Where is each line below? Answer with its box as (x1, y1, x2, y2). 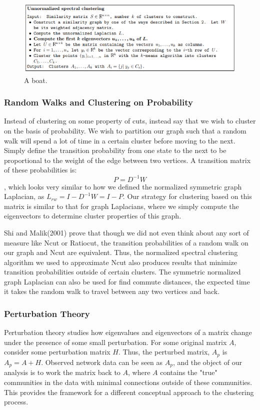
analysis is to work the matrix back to (4, 367, 120, 377)
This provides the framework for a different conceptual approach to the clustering (4, 386, 254, 397)
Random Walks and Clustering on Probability (4, 96, 193, 108)
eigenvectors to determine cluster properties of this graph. (4, 210, 181, 221)
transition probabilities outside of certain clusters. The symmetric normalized (4, 266, 241, 277)
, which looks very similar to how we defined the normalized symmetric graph (4, 181, 242, 191)
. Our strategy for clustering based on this (122, 191, 252, 201)
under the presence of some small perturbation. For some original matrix (4, 336, 227, 347)
